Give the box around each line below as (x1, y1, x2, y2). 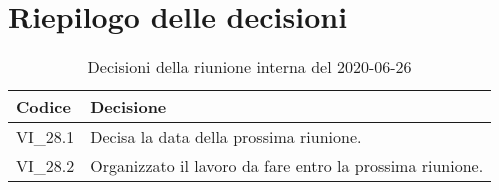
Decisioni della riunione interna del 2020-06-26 (87, 55, 412, 79)
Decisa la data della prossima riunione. (90, 125, 362, 149)
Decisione (90, 95, 167, 119)
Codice (16, 95, 71, 119)
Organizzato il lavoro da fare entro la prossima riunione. (90, 154, 484, 178)
